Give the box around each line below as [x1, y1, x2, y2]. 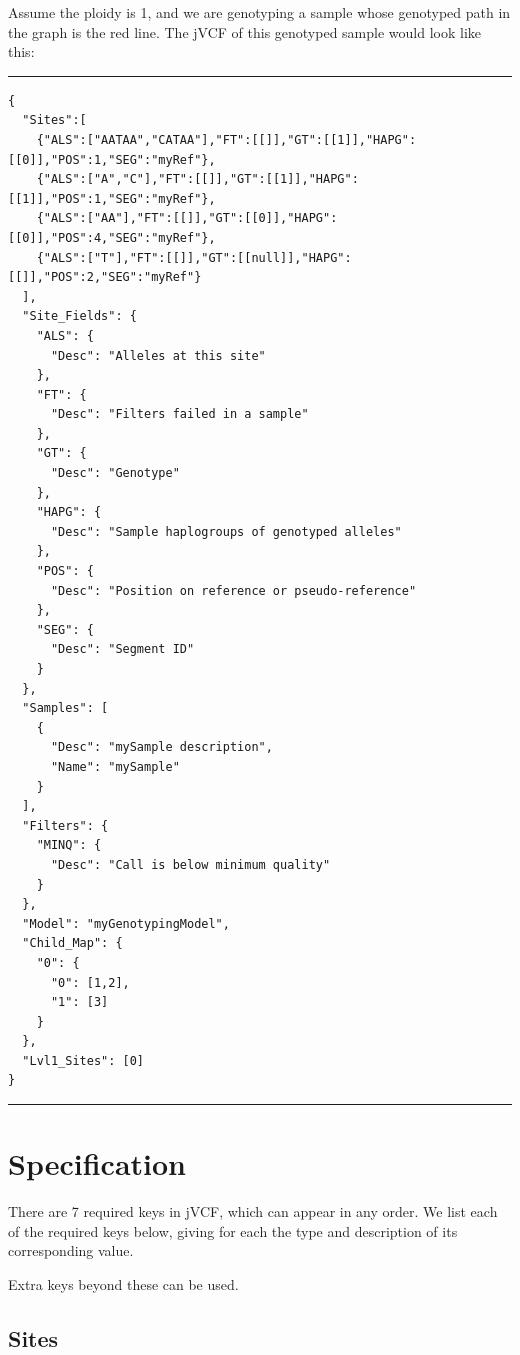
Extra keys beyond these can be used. [8, 1273, 239, 1294]
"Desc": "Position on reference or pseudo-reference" [50, 583, 417, 598]
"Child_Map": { [22, 936, 123, 951]
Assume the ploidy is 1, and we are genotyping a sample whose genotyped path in [8, 2, 511, 22]
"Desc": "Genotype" [50, 466, 180, 481]
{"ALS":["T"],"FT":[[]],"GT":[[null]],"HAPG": [36, 250, 352, 265]
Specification [8, 1143, 186, 1184]
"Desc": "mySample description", [50, 740, 273, 755]
